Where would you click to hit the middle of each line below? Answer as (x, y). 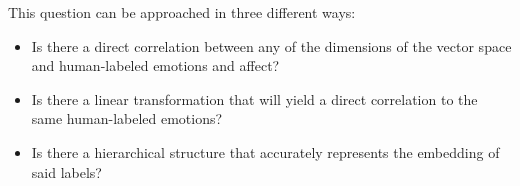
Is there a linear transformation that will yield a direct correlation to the (254, 98)
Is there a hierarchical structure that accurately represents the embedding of (265, 151)
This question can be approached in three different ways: (182, 12)
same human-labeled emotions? (127, 118)
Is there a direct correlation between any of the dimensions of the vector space (271, 45)
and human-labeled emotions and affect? (155, 65)
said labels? (66, 171)
